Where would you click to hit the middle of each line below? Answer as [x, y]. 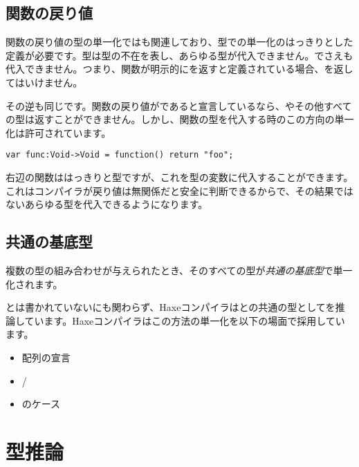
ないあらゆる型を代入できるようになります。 [107, 204]
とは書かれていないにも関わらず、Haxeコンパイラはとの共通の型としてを [171, 307]
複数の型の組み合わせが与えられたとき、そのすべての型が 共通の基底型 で [169, 270]
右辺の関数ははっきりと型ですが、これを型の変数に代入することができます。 [179, 177]
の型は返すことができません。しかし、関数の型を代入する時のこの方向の [170, 119]
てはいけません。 [44, 82]
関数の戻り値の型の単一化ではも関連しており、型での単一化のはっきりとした [179, 42]
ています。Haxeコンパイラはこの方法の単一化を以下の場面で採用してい [185, 320]
